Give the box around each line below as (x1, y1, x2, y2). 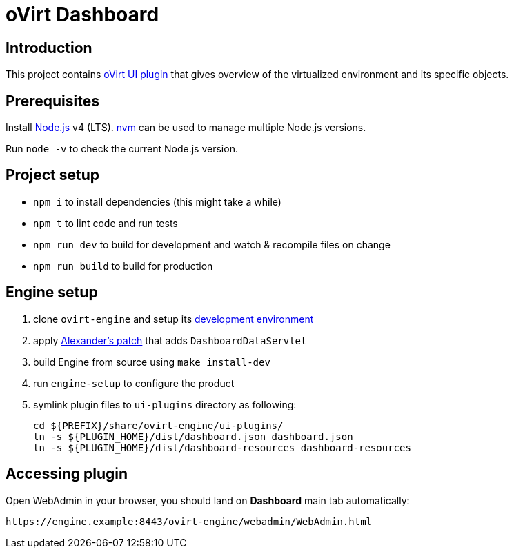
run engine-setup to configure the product (33, 377, 235, 389)
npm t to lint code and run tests (33, 217, 178, 229)
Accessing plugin (6, 465, 128, 483)
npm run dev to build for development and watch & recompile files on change (33, 238, 391, 250)
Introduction (6, 39, 92, 57)
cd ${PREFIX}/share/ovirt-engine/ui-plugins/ (33, 419, 284, 431)
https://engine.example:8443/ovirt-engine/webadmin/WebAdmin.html (6, 515, 373, 527)
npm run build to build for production (33, 259, 213, 272)
